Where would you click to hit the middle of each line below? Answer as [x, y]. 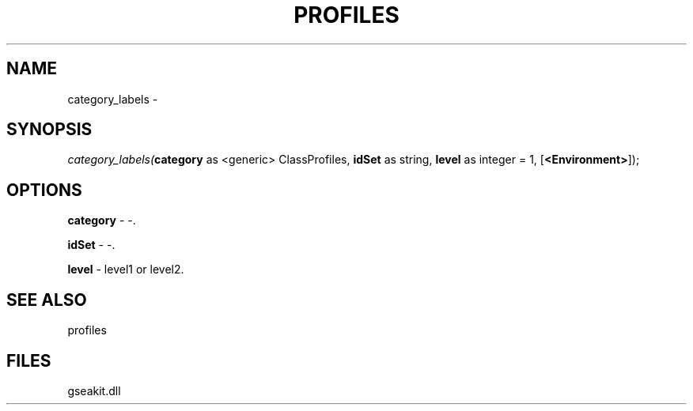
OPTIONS [44, 190]
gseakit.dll [94, 390]
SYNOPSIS [49, 130]
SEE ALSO [47, 300]
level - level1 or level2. [126, 270]
